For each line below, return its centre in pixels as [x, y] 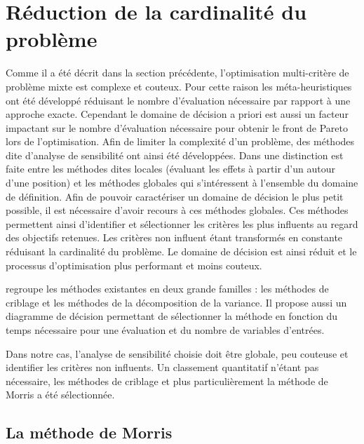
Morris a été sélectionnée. [60, 395]
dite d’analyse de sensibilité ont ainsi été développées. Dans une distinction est [175, 155]
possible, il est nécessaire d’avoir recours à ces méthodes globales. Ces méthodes [177, 210]
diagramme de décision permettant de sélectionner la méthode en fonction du [172, 316]
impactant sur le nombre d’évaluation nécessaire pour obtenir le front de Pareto [177, 127]
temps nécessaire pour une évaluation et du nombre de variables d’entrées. [165, 330]
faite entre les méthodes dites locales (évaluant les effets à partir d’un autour [170, 169]
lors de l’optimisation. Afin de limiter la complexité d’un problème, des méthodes [180, 141]
